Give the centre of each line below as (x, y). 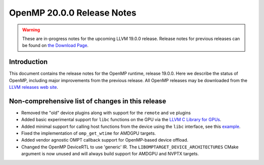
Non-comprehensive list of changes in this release (88, 101)
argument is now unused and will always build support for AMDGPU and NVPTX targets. (110, 154)
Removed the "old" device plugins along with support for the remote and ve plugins (106, 113)
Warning (31, 30)
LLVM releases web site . (34, 87)
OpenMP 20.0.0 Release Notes (73, 13)
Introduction (28, 62)
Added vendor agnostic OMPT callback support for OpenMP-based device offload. (105, 140)
